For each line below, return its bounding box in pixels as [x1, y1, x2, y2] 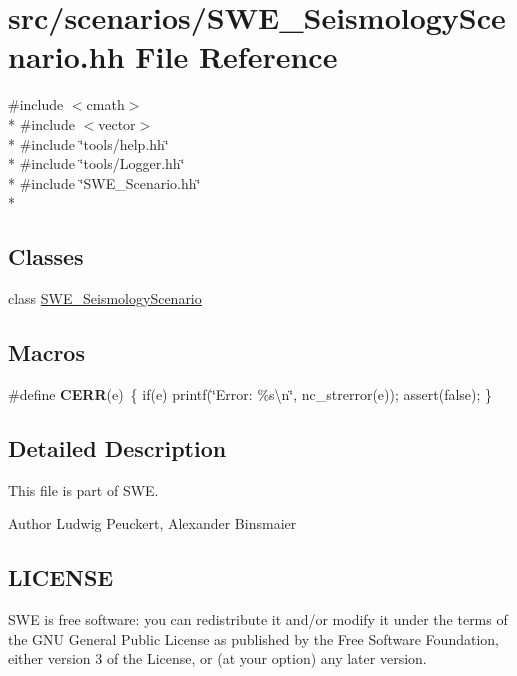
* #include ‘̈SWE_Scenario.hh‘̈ [8, 172, 201, 193]
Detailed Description [8, 432, 227, 463]
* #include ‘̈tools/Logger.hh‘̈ [8, 153, 185, 174]
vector [98, 113, 136, 134]
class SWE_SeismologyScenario [8, 288, 202, 309]
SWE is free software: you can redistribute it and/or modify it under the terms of [8, 609, 508, 630]
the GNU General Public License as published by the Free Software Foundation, [8, 628, 499, 649]
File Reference [135, 36, 338, 77]
